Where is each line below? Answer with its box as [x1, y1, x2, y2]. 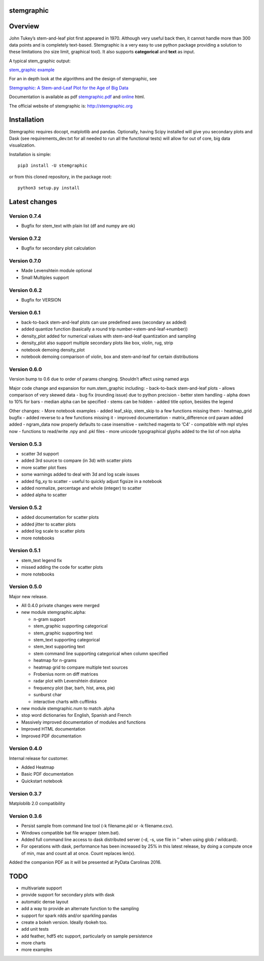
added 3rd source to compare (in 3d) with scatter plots [21, 457, 132, 463]
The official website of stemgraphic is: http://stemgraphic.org [9, 103, 133, 109]
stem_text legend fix [21, 557, 62, 563]
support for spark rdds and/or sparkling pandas [21, 912, 117, 918]
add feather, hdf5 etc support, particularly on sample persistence [21, 933, 153, 939]
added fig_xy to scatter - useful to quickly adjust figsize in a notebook [21, 478, 162, 484]
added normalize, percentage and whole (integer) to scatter [21, 485, 142, 491]
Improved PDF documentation [21, 733, 82, 739]
